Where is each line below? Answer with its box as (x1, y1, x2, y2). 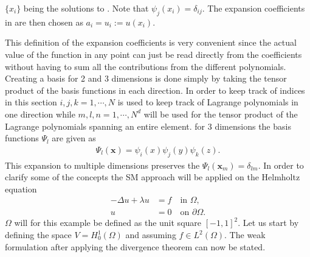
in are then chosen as (5, 15, 83, 28)
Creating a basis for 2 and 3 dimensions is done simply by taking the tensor (5, 72, 287, 85)
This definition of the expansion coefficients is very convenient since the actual (5, 36, 297, 49)
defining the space (5, 228, 72, 241)
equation (5, 182, 37, 195)
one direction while (5, 107, 75, 120)
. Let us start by (238, 216, 299, 229)
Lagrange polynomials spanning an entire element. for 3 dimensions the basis (5, 119, 291, 132)
